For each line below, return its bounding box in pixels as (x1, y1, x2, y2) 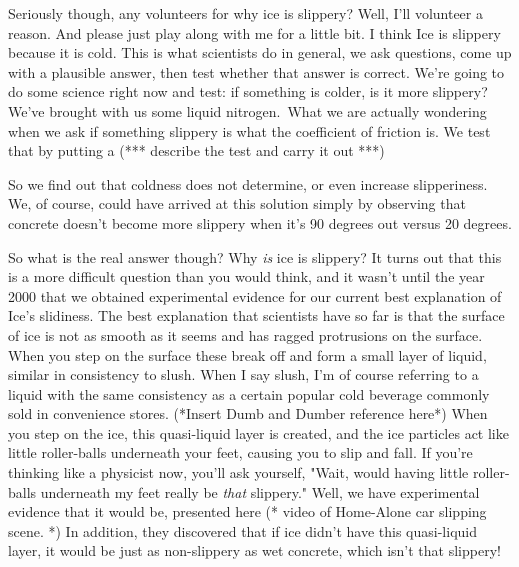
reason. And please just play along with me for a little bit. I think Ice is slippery (8, 22, 501, 43)
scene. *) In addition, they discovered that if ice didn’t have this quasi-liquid (8, 520, 477, 541)
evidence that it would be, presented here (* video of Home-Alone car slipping (8, 501, 487, 522)
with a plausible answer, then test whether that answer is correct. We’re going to (8, 61, 505, 82)
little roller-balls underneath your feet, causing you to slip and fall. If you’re (8, 442, 473, 463)
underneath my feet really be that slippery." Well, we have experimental (40, 481, 480, 502)
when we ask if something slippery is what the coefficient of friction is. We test (8, 120, 491, 141)
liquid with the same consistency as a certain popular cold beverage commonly (8, 383, 490, 404)
